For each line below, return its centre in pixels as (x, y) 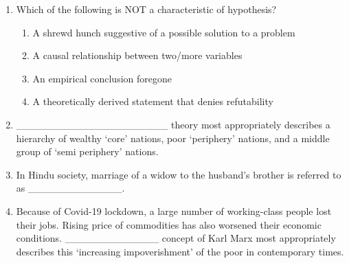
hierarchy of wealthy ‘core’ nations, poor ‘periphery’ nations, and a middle (173, 138)
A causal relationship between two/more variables (137, 55)
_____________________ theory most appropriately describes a (173, 124)
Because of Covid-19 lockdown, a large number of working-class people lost (174, 210)
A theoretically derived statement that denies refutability (153, 101)
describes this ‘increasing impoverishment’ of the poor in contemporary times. (180, 251)
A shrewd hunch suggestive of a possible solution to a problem (164, 32)
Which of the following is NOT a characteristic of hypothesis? (146, 9)
